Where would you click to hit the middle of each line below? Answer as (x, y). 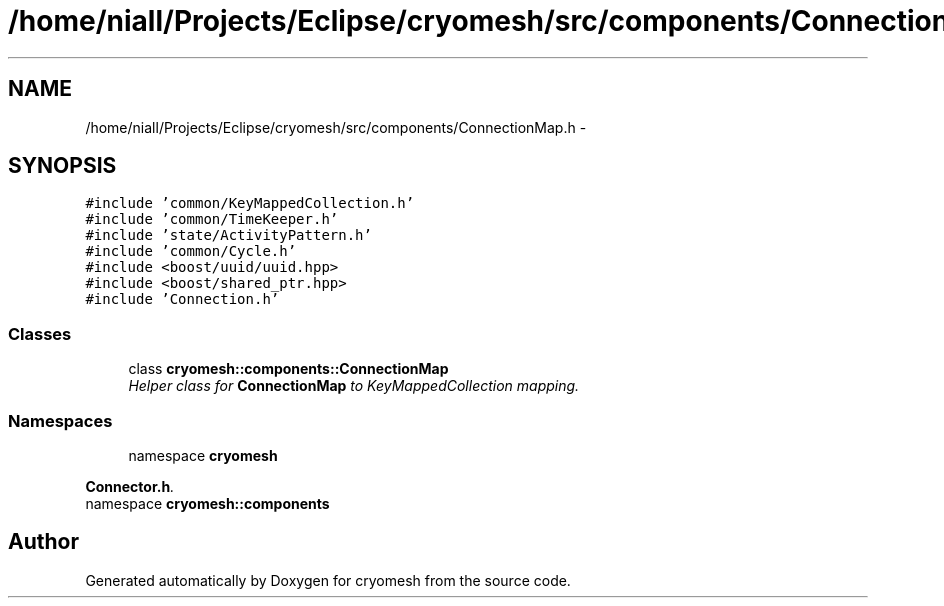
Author (43, 542)
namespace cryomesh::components (207, 503)
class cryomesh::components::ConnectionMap (288, 369)
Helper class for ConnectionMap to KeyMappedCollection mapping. (354, 386)
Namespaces (60, 420)
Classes (40, 333)
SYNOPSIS (62, 166)
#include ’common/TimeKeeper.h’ (212, 219)
